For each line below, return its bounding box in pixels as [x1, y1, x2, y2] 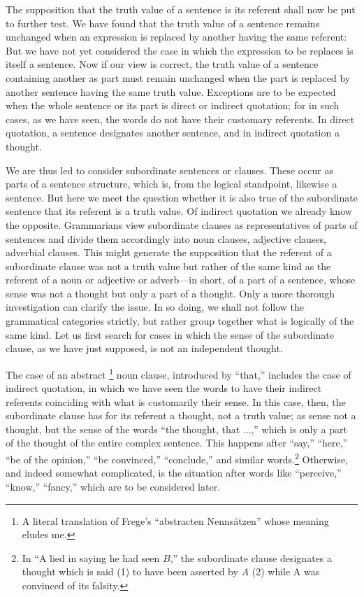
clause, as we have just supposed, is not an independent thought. [6, 341, 283, 356]
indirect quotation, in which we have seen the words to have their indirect [6, 381, 322, 395]
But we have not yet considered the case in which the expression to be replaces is [6, 43, 354, 57]
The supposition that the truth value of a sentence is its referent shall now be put [6, 2, 356, 16]
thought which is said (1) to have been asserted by [22, 564, 238, 579]
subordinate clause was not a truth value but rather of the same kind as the [6, 258, 331, 273]
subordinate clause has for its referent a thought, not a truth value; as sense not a [6, 408, 356, 423]
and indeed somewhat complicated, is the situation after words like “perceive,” [6, 465, 342, 480]
